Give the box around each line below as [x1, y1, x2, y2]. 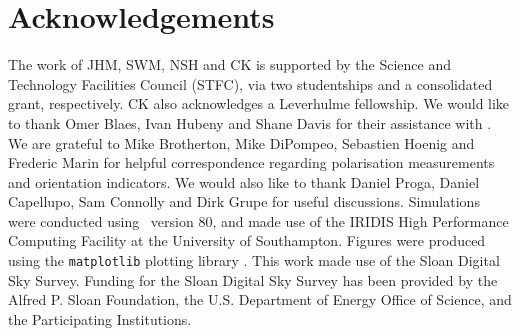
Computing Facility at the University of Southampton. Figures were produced [8, 230, 486, 251]
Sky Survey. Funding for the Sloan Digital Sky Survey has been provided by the [8, 269, 498, 290]
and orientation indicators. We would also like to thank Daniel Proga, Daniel [8, 171, 480, 192]
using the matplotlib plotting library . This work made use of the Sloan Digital [8, 250, 500, 271]
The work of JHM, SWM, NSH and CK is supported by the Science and [8, 54, 452, 75]
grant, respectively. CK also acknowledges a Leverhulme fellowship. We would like [8, 93, 510, 114]
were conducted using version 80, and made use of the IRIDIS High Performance [8, 210, 509, 231]
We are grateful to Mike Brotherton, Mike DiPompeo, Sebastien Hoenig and [8, 132, 475, 153]
